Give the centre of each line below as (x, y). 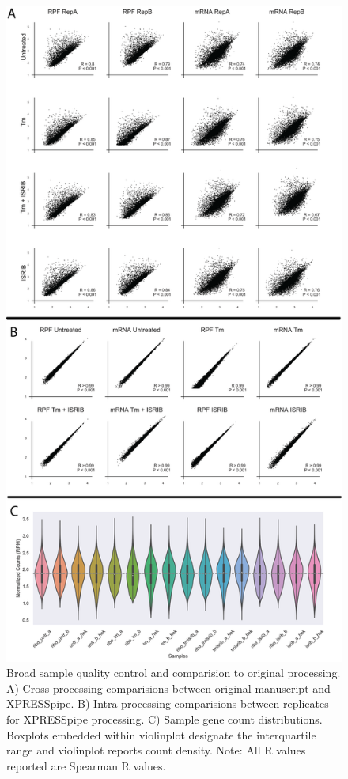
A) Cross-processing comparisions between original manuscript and (168, 688)
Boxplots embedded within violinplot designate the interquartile (161, 734)
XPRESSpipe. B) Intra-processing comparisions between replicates (168, 703)
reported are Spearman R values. (86, 765)
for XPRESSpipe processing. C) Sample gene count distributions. (165, 718)
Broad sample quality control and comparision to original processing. (174, 673)
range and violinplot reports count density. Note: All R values (156, 750)
